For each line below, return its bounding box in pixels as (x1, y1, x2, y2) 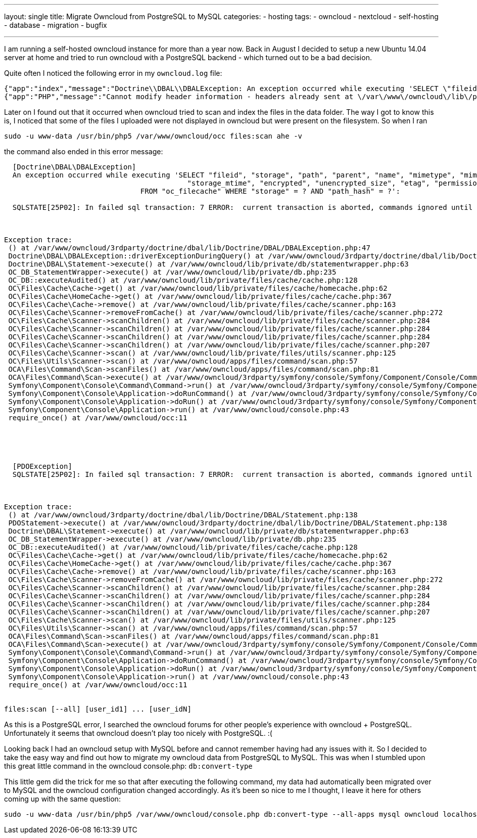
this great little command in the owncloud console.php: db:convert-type (4, 762, 253, 770)
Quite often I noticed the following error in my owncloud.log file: (4, 69, 222, 77)
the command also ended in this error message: (4, 147, 163, 156)
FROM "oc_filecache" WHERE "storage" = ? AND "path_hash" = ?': (140, 187, 400, 195)
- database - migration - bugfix (4, 21, 107, 29)
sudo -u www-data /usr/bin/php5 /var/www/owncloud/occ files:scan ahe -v (4, 132, 303, 140)
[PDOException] (12, 462, 72, 470)
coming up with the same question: (4, 795, 121, 803)
